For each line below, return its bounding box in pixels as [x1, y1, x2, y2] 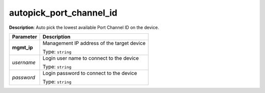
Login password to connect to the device [42, 70, 137, 76]
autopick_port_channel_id [9, 7, 118, 18]
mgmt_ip [12, 44, 33, 51]
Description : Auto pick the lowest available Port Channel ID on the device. [9, 24, 159, 30]
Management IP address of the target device [42, 40, 146, 46]
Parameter [12, 33, 37, 40]
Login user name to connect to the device [42, 54, 139, 61]
